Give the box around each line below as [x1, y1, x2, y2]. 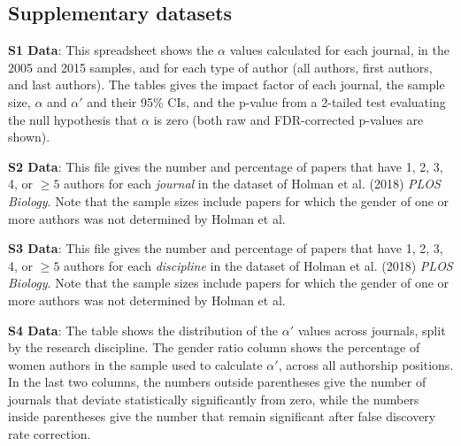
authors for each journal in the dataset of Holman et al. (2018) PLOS [64, 174, 441, 193]
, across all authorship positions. [278, 355, 454, 373]
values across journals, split [297, 320, 446, 339]
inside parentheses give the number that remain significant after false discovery [8, 407, 436, 426]
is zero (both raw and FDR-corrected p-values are [153, 110, 424, 128]
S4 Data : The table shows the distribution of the [8, 320, 279, 339]
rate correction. [8, 425, 91, 443]
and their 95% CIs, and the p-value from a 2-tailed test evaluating [87, 92, 446, 111]
